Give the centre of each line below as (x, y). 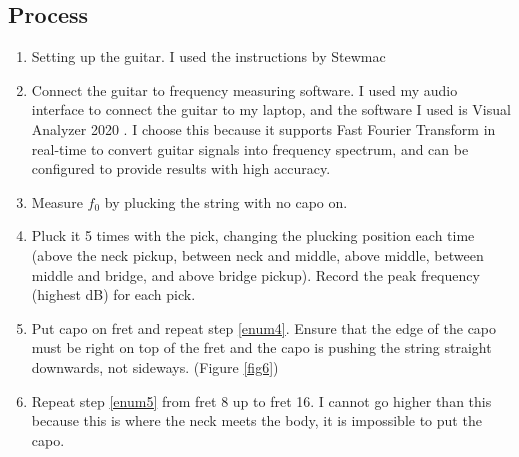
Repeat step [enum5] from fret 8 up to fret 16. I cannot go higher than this (261, 400)
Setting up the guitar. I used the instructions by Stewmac (208, 56)
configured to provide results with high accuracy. (181, 168)
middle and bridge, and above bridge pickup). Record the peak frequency (255, 274)
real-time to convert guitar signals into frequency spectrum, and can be (250, 148)
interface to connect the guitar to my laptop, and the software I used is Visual (271, 109)
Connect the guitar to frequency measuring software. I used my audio (244, 89)
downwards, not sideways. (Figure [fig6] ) (155, 366)
